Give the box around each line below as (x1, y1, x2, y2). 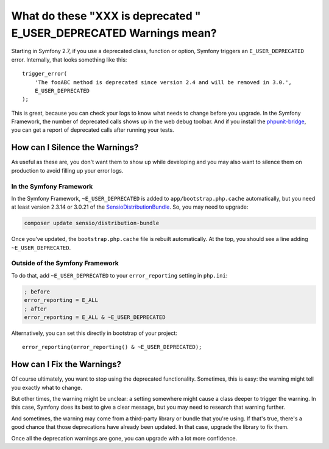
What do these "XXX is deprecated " (11, 9, 201, 23)
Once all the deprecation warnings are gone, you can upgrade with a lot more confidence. (11, 434, 238, 442)
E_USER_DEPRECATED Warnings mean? (11, 26, 218, 40)
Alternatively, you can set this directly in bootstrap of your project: (11, 329, 178, 337)
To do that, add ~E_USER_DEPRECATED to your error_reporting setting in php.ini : (11, 271, 228, 279)
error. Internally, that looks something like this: (11, 56, 127, 63)
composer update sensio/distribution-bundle (24, 220, 160, 227)
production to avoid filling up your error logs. (11, 167, 124, 174)
